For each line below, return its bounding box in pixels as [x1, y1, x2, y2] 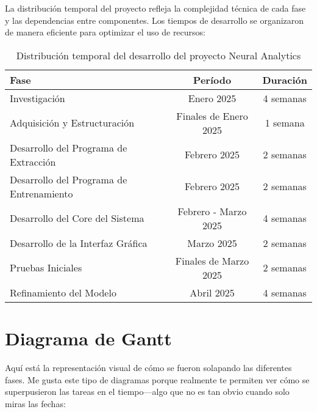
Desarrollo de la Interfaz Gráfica [10, 235, 148, 250]
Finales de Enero [176, 108, 248, 123]
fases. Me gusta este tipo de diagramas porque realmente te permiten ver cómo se [5, 373, 310, 386]
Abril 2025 [190, 285, 235, 300]
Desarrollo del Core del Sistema [10, 211, 144, 226]
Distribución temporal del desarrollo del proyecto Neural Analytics [16, 48, 301, 62]
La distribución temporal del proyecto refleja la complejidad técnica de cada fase [5, 2, 306, 14]
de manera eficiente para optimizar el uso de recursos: [5, 26, 205, 39]
